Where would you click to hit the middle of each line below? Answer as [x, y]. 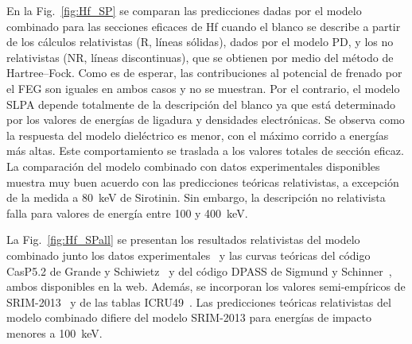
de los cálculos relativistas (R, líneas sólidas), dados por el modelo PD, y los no [200, 42]
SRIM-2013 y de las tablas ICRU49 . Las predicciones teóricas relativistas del [199, 301]
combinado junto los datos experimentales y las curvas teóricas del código [189, 255]
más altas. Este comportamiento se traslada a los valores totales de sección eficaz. [205, 151]
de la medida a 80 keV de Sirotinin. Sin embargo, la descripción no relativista [196, 197]
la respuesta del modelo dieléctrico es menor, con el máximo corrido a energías [198, 135]
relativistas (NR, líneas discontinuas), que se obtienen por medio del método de [200, 57]
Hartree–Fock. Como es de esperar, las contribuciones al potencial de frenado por [204, 73]
